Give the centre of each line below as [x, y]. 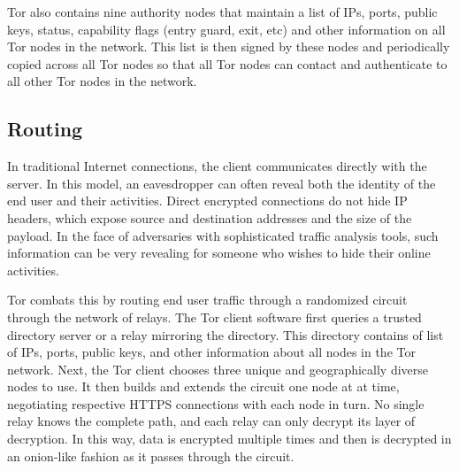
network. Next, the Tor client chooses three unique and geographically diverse [218, 369]
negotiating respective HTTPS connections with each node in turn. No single [216, 403]
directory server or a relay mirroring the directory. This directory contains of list [226, 334]
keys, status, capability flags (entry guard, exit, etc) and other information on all [226, 29]
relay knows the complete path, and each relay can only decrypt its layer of [211, 421]
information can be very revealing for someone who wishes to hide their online [219, 253]
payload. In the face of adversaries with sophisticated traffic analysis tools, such [223, 235]
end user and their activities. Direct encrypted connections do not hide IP [207, 201]
